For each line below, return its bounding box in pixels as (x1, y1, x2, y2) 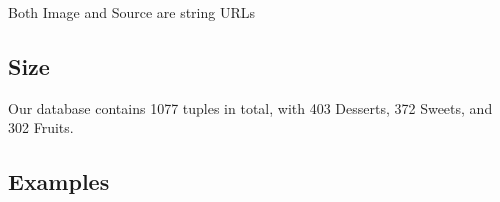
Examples (8, 166, 110, 197)
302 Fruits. (8, 117, 74, 138)
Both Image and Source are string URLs (8, 2, 256, 22)
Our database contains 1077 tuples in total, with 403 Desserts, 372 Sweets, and (8, 97, 493, 118)
